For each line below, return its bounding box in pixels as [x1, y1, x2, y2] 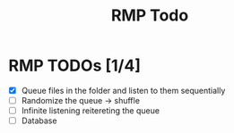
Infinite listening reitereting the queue [21, 105, 160, 116]
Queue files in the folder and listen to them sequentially [21, 85, 226, 96]
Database [21, 115, 57, 126]
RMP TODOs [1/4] [8, 55, 141, 76]
